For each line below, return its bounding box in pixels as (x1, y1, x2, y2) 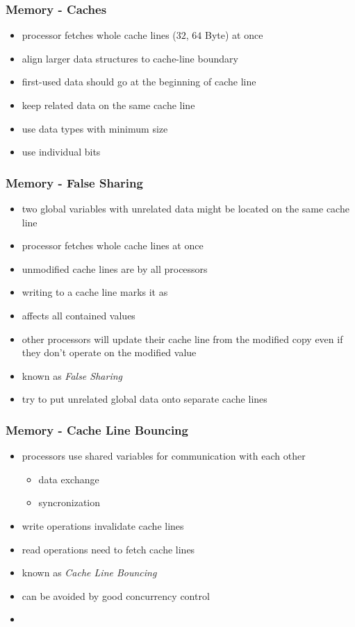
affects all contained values (22, 308, 135, 322)
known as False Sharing (22, 368, 122, 383)
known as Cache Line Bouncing (22, 565, 157, 580)
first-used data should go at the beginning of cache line (22, 74, 256, 89)
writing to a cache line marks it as (22, 285, 168, 299)
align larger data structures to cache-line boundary (22, 51, 238, 65)
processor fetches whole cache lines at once (22, 238, 204, 253)
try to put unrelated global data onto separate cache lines (22, 392, 267, 406)
